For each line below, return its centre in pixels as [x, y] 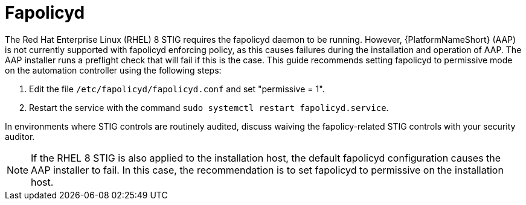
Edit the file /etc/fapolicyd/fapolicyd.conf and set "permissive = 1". [177, 89]
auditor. [20, 136]
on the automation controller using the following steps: [113, 70]
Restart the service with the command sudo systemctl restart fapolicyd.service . [209, 107]
